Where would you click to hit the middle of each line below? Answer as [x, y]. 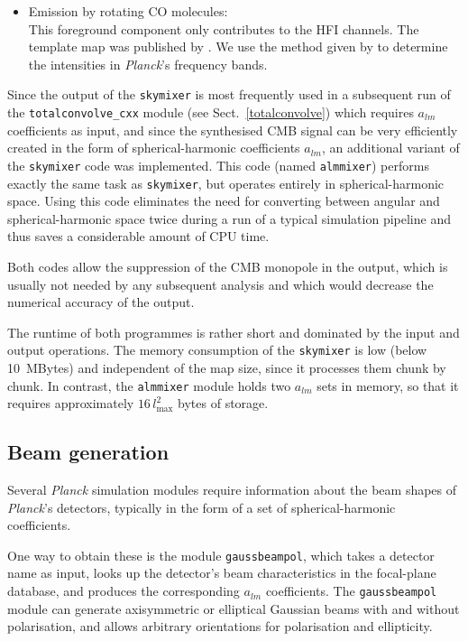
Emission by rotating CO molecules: [128, 11]
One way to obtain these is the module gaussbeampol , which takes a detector [221, 555]
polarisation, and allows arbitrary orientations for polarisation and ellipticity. [220, 626]
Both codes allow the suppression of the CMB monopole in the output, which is [228, 266]
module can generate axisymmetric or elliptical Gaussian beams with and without [234, 608]
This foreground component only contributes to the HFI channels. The [224, 28]
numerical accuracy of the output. [101, 302]
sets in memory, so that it [388, 385]
